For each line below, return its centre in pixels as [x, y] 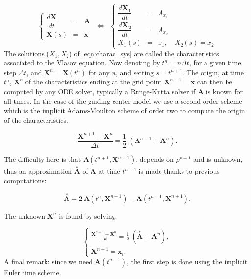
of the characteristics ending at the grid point [93, 82]
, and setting [135, 72]
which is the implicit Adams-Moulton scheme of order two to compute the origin [125, 110]
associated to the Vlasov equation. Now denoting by [82, 63]
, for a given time [215, 63]
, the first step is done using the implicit [187, 261]
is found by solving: [88, 215]
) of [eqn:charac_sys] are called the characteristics [144, 53]
